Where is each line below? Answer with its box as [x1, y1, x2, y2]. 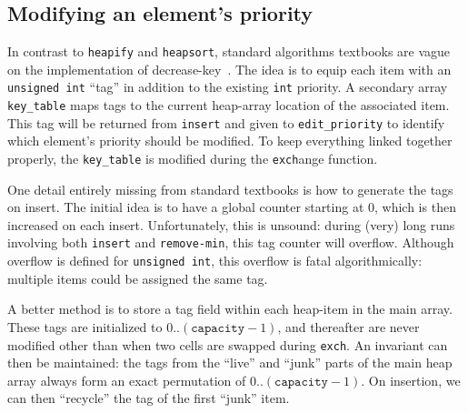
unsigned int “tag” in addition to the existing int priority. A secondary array [7, 77, 448, 96]
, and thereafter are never [277, 317, 420, 336]
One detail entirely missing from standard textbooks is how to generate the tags [7, 179, 453, 198]
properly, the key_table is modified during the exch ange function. [7, 149, 378, 168]
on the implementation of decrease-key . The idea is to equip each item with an [7, 59, 452, 78]
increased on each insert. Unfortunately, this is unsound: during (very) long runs [7, 215, 455, 234]
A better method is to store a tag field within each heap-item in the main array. [7, 299, 453, 318]
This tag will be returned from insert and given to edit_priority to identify [7, 113, 445, 132]
